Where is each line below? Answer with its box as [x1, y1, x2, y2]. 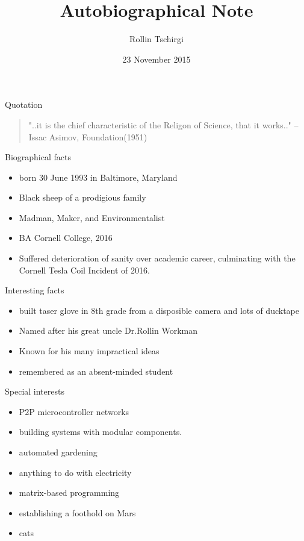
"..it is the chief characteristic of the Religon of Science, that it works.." [28, 118, 291, 131]
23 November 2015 [122, 52, 191, 65]
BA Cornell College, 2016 [19, 231, 113, 244]
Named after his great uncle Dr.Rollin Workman [19, 324, 197, 337]
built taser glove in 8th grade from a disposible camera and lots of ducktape [19, 304, 299, 316]
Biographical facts [5, 151, 71, 163]
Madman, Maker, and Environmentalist [19, 211, 165, 224]
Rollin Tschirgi [129, 33, 184, 45]
